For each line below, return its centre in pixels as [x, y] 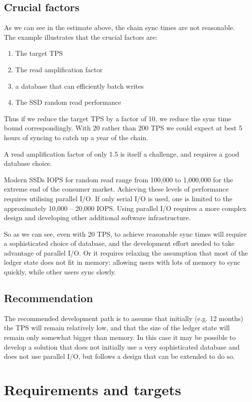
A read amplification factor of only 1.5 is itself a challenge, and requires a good [122, 153]
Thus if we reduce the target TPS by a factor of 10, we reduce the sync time [118, 118]
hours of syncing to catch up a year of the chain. [76, 137]
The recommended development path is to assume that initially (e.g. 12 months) [124, 318]
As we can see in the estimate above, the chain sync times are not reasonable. [119, 27]
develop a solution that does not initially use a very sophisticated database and [122, 346]
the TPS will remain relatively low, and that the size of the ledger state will [117, 328]
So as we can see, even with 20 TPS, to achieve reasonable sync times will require [125, 233]
